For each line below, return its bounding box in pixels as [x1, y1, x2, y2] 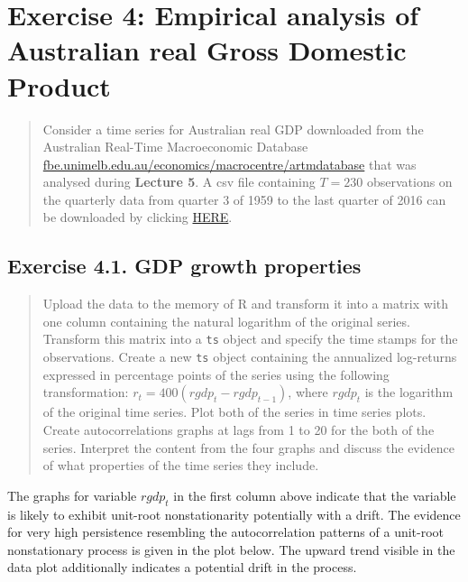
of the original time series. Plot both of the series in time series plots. [42, 402, 427, 421]
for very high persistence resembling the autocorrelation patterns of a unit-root [7, 522, 445, 541]
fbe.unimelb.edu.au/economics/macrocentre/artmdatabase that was [42, 154, 417, 173]
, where [288, 383, 328, 402]
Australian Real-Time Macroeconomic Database [42, 137, 308, 156]
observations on [366, 172, 453, 191]
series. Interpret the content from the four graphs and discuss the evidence [42, 438, 454, 457]
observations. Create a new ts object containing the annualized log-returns [42, 347, 457, 366]
